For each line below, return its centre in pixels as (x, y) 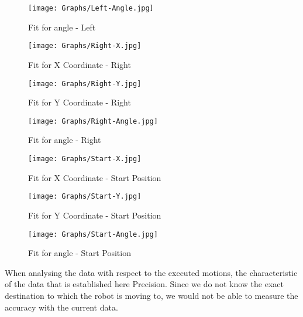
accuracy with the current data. (61, 307)
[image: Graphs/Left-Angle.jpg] (91, 8)
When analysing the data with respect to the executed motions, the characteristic (151, 272)
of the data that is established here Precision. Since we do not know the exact (144, 284)
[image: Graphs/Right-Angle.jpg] (93, 121)
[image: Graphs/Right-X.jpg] (85, 46)
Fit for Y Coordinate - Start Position (95, 215)
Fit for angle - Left (62, 27)
